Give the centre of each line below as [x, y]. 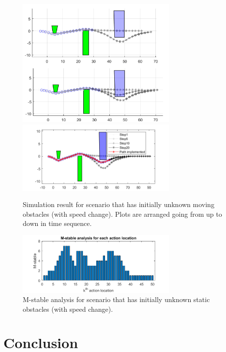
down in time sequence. [57, 223]
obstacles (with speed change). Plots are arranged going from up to [122, 214]
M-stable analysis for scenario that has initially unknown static [116, 299]
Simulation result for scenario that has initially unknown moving [119, 204]
